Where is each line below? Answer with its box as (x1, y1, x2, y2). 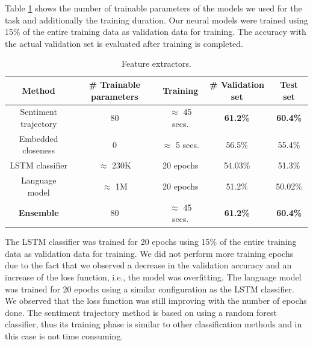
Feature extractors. (122, 57, 191, 70)
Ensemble (18, 206, 59, 219)
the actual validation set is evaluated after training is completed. (5, 37, 243, 49)
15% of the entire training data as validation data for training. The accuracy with (5, 25, 306, 38)
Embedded (19, 132, 58, 144)
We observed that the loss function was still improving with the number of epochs (5, 294, 307, 307)
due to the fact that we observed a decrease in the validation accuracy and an (5, 259, 292, 271)
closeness (22, 144, 55, 156)
